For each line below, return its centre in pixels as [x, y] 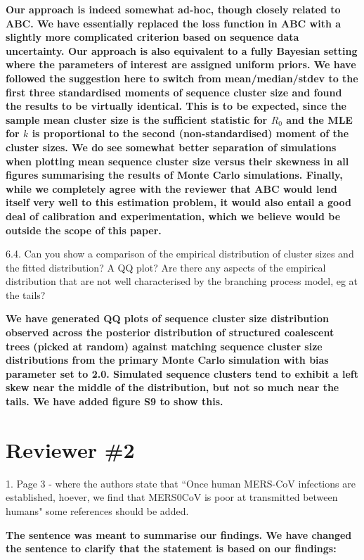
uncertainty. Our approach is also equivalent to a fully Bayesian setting [182, 50]
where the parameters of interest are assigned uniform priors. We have [181, 64]
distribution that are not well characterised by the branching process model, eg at [182, 281]
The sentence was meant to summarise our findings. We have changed [179, 534]
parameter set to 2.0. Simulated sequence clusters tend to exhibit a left [182, 373]
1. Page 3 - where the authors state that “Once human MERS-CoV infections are [181, 483]
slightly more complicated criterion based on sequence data [152, 37]
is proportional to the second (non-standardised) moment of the [190, 133]
